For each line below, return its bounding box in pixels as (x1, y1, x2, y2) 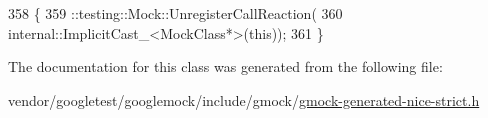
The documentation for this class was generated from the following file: (8, 56, 443, 77)
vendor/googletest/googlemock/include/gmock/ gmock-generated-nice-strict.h (8, 89, 480, 110)
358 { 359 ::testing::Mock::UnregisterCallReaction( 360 (8, 3, 343, 23)
